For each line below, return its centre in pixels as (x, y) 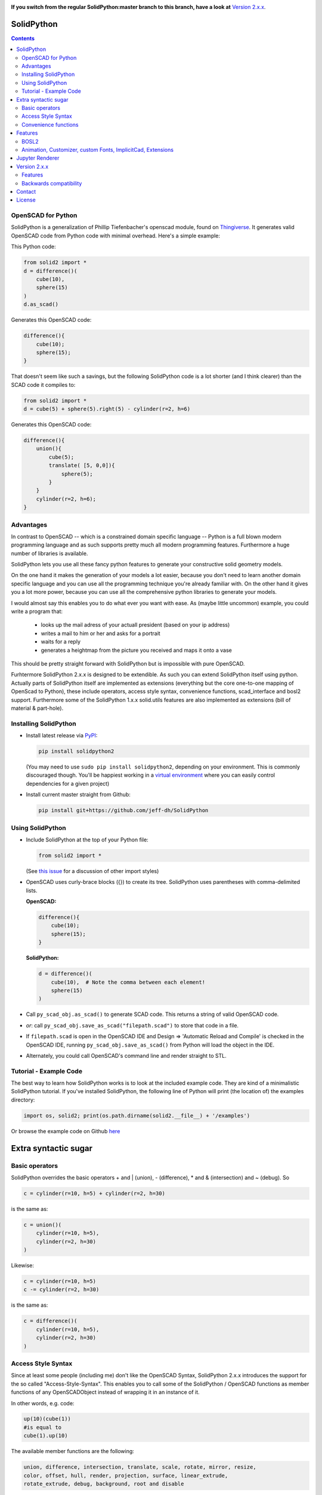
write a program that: (37, 611)
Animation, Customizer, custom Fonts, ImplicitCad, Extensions (98, 149)
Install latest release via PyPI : (62, 736)
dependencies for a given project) (68, 783)
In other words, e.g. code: (43, 1403)
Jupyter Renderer (38, 158)
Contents (23, 38)
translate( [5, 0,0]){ (82, 466)
